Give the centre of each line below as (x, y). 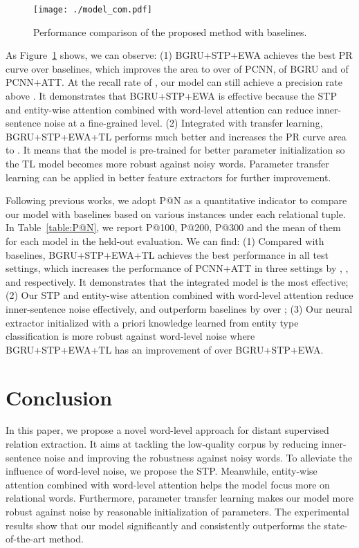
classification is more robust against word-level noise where (130, 336)
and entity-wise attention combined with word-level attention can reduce (159, 109)
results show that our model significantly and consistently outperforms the (163, 525)
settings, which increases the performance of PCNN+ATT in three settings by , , (177, 268)
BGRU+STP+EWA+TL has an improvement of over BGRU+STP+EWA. (165, 349)
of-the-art (26, 539)
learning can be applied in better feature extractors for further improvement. (168, 177)
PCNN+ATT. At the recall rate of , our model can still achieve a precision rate (174, 82)
